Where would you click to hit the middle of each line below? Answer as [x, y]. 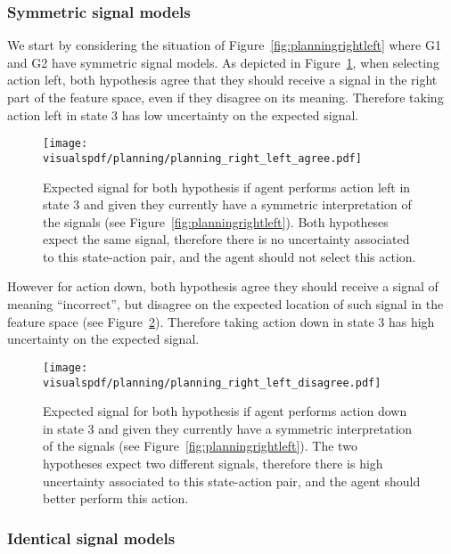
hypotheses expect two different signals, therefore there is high [213, 463]
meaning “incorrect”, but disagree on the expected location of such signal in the [225, 304]
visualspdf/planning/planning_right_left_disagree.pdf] [212, 383]
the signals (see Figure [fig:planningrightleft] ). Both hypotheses [216, 221]
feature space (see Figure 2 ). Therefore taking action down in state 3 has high [221, 321]
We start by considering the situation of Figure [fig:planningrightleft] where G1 [224, 45]
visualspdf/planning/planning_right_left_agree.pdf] [202, 158]
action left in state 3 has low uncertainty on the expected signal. [183, 114]
